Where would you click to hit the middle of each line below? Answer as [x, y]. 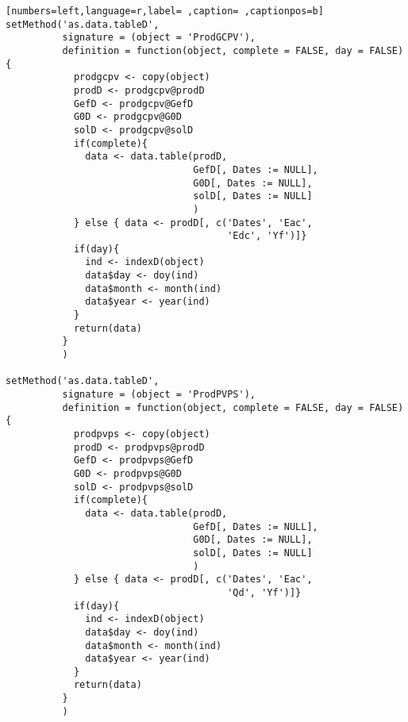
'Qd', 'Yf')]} [264, 592]
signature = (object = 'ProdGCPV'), [159, 38]
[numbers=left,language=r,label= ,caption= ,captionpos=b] [165, 11]
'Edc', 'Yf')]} [267, 236]
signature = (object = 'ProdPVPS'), [159, 395]
